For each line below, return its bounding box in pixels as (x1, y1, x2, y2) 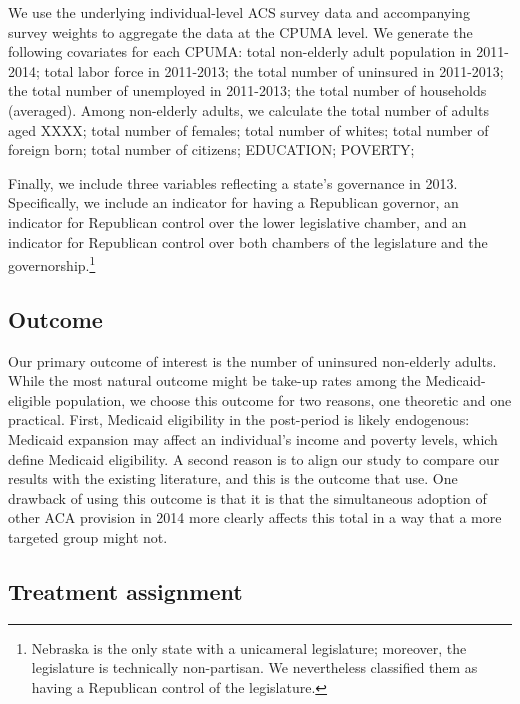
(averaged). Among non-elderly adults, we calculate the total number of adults (8, 99, 489, 120)
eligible (8, 389, 51, 410)
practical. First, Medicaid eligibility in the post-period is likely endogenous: (8, 409, 470, 430)
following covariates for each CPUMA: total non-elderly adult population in (8, 41, 472, 62)
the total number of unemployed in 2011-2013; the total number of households (8, 80, 487, 101)
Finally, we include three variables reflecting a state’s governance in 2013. (8, 172, 458, 193)
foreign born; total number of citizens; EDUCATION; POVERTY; (8, 139, 415, 160)
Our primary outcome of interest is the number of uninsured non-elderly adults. (8, 350, 497, 371)
